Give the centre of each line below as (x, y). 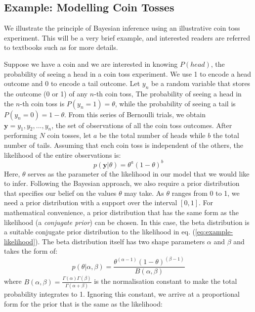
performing (21, 135)
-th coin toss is (42, 103)
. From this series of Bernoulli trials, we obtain (135, 114)
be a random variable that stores (201, 83)
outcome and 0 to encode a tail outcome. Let (72, 83)
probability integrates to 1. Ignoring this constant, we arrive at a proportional (122, 294)
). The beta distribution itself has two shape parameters (120, 241)
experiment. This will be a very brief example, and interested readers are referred (127, 37)
